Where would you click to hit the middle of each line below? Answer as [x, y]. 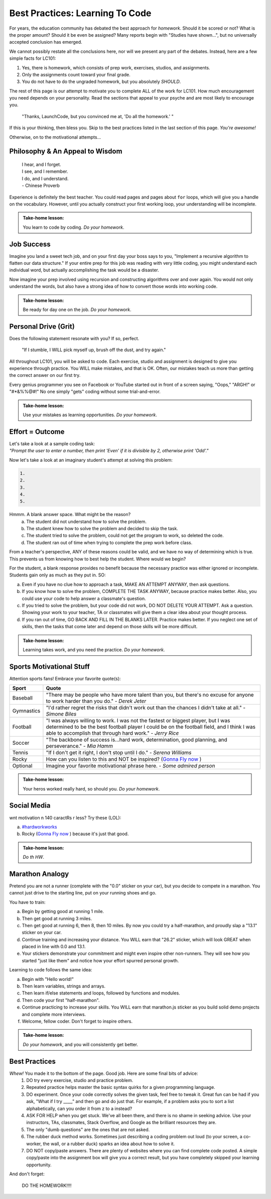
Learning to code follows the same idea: [51, 970]
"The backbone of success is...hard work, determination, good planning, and [137, 740]
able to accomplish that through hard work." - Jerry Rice [112, 733]
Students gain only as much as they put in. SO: [58, 575]
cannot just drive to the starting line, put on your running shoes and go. [83, 893]
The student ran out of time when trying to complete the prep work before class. [109, 542]
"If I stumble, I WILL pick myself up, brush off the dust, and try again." [94, 350]
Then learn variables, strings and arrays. [63, 986]
